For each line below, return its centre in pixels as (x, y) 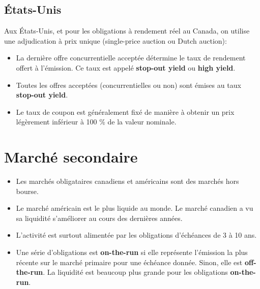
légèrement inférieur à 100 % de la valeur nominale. (96, 122)
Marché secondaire (71, 157)
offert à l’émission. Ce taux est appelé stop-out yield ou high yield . (126, 67)
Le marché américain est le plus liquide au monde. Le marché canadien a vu (135, 208)
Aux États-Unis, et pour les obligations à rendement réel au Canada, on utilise (127, 31)
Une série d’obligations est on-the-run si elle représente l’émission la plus (132, 252)
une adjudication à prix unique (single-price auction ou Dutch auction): (115, 40)
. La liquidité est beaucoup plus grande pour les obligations (135, 272)
